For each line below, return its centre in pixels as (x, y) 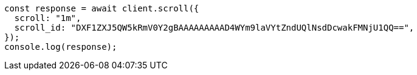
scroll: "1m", (48, 18)
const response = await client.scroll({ (102, 8)
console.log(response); (61, 47)
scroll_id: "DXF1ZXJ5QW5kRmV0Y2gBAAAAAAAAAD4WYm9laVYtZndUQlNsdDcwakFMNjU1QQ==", (214, 28)
